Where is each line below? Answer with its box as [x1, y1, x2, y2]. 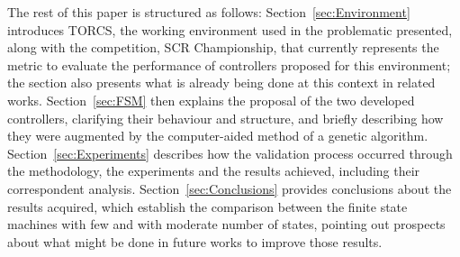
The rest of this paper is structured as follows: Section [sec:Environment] [7, 3, 410, 21]
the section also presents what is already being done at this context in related [7, 73, 436, 92]
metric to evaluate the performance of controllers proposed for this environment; [7, 55, 451, 74]
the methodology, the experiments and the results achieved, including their [7, 161, 420, 180]
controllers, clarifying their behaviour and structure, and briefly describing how [7, 108, 444, 127]
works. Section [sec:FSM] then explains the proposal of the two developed [7, 90, 415, 109]
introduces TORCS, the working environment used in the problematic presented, [7, 20, 453, 39]
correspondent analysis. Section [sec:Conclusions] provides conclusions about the [7, 179, 452, 197]
